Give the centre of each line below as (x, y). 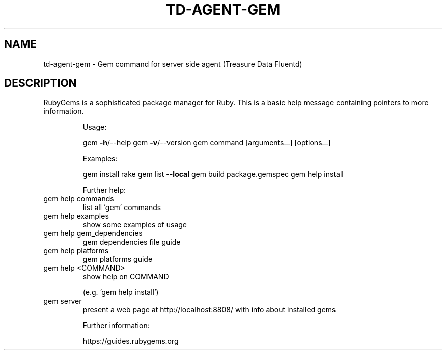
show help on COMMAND (126, 277)
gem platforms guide (118, 259)
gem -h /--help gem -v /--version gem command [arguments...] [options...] (207, 143)
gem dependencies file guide (132, 242)
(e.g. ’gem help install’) (121, 292)
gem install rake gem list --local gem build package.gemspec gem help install (213, 174)
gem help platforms (76, 251)
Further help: (104, 190)
